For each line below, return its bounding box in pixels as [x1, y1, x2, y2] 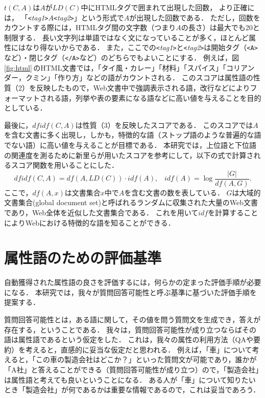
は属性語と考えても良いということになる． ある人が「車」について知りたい [4, 374, 256, 385]
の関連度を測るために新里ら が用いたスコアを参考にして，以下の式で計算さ [4, 149, 254, 160]
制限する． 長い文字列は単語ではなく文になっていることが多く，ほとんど [4, 32, 249, 42]
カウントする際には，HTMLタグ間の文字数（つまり [4, 22, 176, 33]
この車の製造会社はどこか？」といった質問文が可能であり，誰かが [36, 354, 257, 365]
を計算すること [208, 207, 258, 217]
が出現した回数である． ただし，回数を [129, 12, 260, 23]
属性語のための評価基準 [4, 247, 162, 268]
